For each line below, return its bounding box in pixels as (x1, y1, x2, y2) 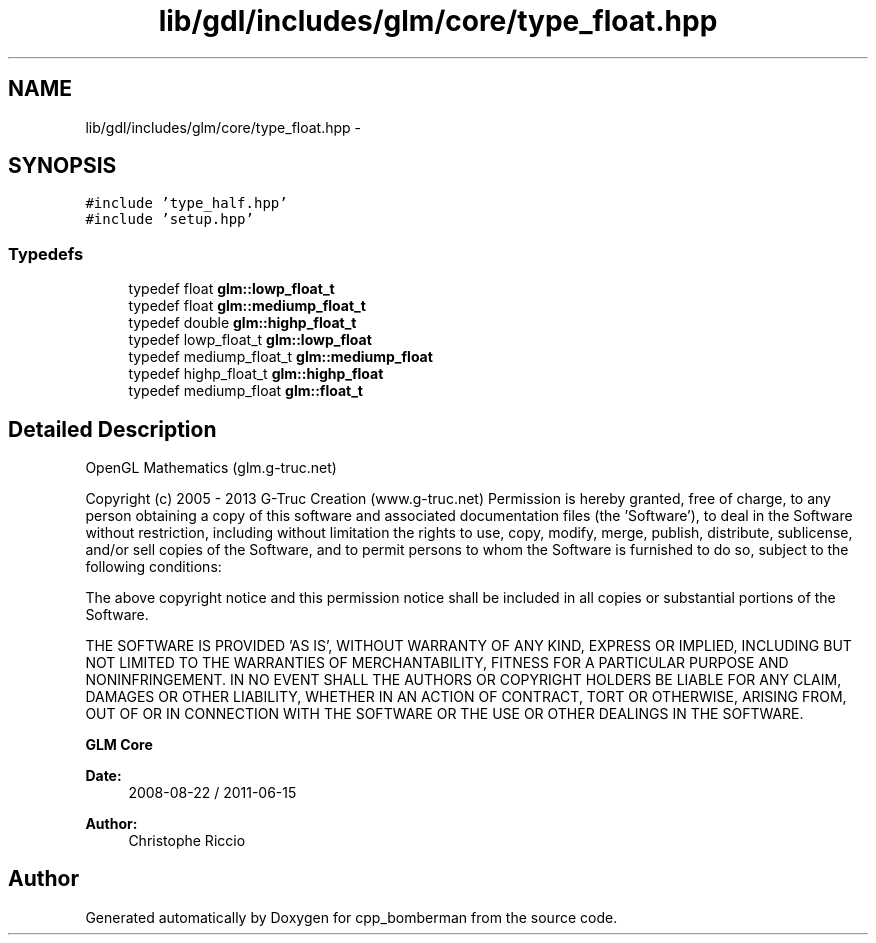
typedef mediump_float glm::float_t (128, 382, 363, 400)
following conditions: (85, 558, 222, 576)
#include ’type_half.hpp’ (85, 195, 288, 212)
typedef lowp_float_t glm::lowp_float (128, 331, 372, 349)
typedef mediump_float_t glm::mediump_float (128, 348, 433, 366)
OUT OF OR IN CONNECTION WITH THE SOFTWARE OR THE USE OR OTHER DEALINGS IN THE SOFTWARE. (85, 705, 804, 723)
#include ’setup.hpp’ (85, 211, 254, 228)
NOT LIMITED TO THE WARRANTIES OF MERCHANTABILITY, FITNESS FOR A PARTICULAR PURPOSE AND (85, 654, 789, 672)
